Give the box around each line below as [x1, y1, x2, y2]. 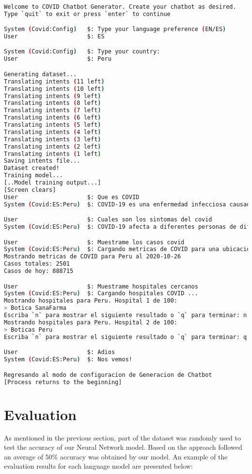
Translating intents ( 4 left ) [4, 128, 101, 135]
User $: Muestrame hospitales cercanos [4, 283, 198, 290]
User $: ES [4, 33, 105, 40]
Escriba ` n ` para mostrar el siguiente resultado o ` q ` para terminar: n [4, 312, 247, 319]
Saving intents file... [4, 157, 80, 165]
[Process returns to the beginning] [4, 378, 122, 386]
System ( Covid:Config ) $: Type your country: [4, 48, 160, 55]
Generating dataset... [4, 70, 77, 78]
